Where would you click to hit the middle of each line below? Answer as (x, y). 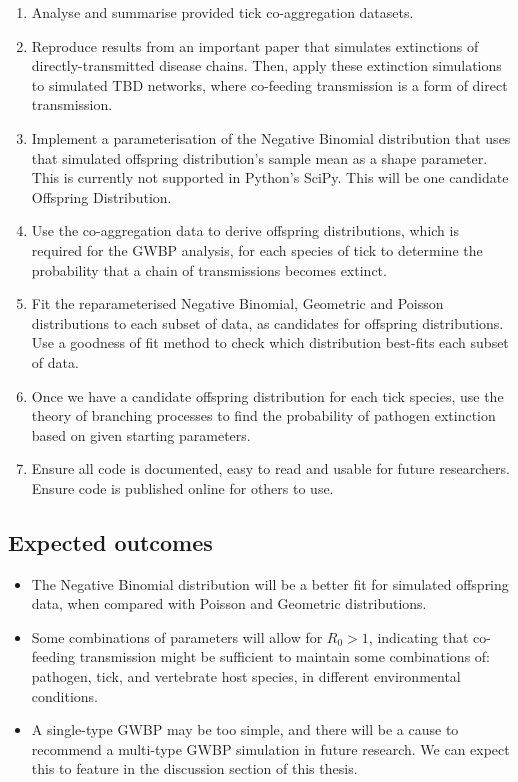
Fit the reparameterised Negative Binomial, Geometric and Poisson (237, 303)
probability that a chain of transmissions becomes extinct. (209, 269)
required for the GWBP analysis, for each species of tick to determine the (257, 249)
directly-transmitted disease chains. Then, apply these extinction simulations (266, 65)
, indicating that (418, 636)
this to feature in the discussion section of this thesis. (194, 768)
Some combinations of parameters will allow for (177, 636)
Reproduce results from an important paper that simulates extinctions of (255, 45)
